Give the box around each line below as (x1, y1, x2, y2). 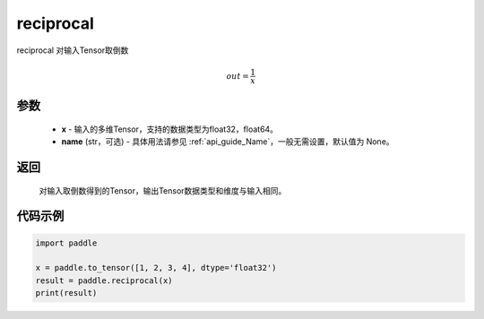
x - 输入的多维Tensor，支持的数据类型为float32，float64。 (61, 124, 278, 134)
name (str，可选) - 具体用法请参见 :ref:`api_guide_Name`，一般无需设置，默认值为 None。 (61, 136, 394, 147)
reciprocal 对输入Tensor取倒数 (16, 45, 129, 56)
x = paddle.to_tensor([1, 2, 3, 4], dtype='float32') (35, 263, 277, 273)
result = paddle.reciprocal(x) (35, 275, 174, 286)
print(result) (35, 288, 98, 298)
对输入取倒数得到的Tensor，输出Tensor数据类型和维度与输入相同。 (39, 185, 287, 196)
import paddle (35, 237, 98, 248)
